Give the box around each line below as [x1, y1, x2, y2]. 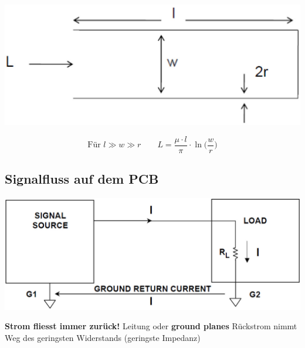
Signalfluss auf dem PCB [5, 170, 159, 188]
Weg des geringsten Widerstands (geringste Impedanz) [5, 331, 201, 343]
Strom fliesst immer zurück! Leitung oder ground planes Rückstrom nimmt [5, 320, 297, 332]
